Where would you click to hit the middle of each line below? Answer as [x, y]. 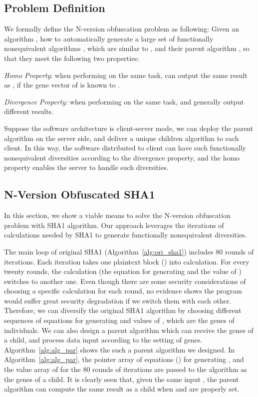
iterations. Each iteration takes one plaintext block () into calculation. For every [127, 261]
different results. [29, 111]
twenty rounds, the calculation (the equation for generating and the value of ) [123, 271]
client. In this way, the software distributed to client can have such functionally [125, 148]
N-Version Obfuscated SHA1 [80, 194]
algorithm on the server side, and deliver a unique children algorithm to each [122, 138]
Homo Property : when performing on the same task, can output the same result [126, 75]
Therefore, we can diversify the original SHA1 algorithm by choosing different [123, 310]
